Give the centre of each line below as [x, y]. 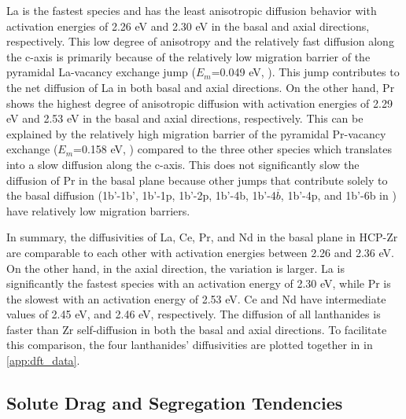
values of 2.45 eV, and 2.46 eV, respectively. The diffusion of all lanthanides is [194, 314]
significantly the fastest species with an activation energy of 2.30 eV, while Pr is [199, 283]
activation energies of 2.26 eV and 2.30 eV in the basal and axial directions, [188, 26]
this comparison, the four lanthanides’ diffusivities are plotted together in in [190, 345]
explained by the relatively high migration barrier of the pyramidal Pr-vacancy [196, 133]
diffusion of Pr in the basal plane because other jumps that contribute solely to [197, 180]
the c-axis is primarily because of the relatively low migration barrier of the [188, 56]
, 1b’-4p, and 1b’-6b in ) [338, 195]
